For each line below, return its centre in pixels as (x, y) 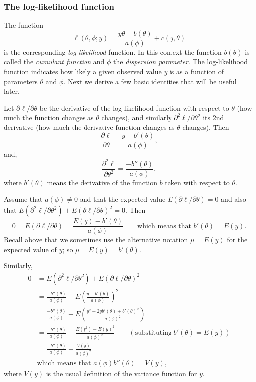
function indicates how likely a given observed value (83, 71)
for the (237, 239)
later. (12, 91)
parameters (21, 81)
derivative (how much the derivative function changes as (89, 127)
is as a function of (197, 71)
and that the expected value (123, 199)
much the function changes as (49, 117)
